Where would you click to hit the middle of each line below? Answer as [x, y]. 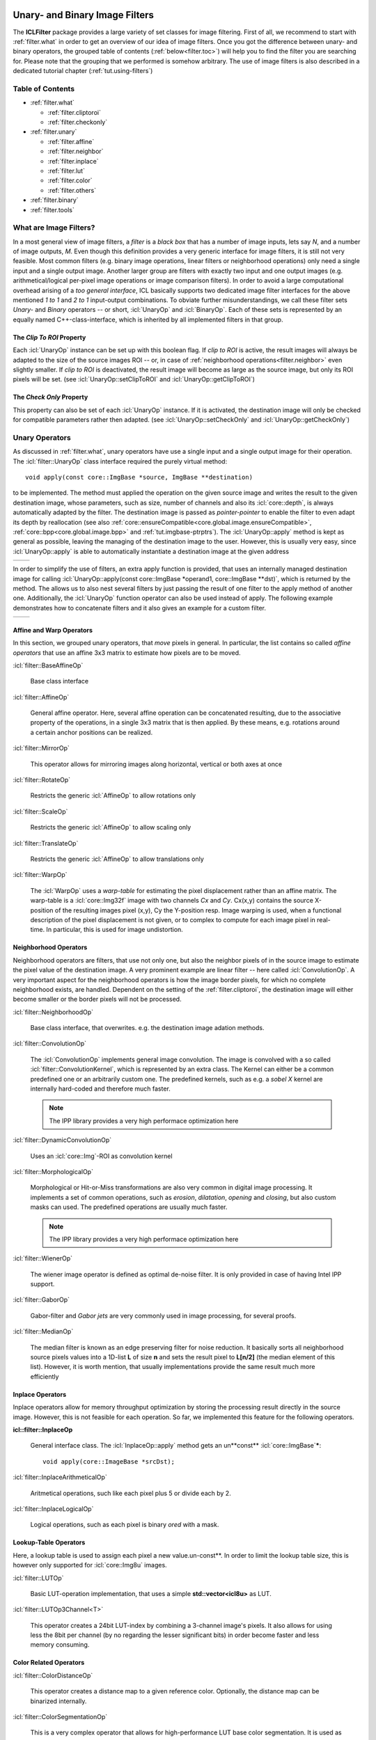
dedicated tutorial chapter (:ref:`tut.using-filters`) [83, 71]
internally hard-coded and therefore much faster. [100, 1089]
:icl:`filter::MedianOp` [43, 1331]
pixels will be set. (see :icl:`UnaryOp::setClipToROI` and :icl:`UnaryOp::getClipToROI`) [134, 379]
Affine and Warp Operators [53, 630]
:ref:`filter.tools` [52, 209]
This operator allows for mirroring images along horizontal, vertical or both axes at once [156, 764]
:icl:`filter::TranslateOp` [46, 843]
